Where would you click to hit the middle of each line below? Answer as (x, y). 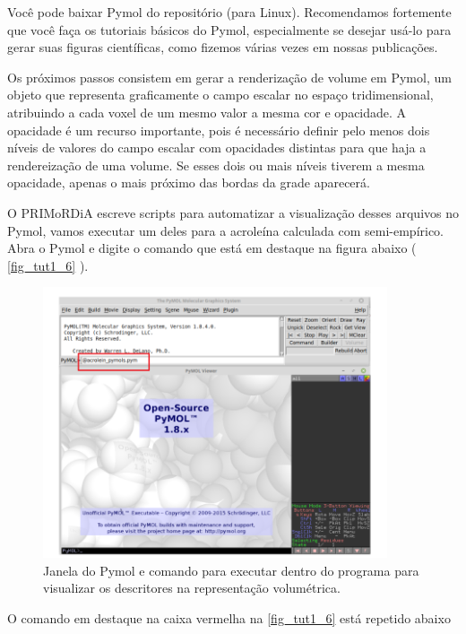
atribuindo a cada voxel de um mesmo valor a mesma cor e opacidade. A (207, 112)
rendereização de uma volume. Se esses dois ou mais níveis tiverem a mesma (216, 165)
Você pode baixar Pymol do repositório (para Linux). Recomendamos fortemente (229, 12)
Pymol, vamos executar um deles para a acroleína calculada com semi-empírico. (226, 230)
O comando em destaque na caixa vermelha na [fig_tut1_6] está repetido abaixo (229, 617)
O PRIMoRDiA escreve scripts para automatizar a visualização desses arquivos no (233, 212)
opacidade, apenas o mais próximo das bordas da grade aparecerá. (189, 182)
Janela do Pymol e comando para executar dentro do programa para (231, 570)
